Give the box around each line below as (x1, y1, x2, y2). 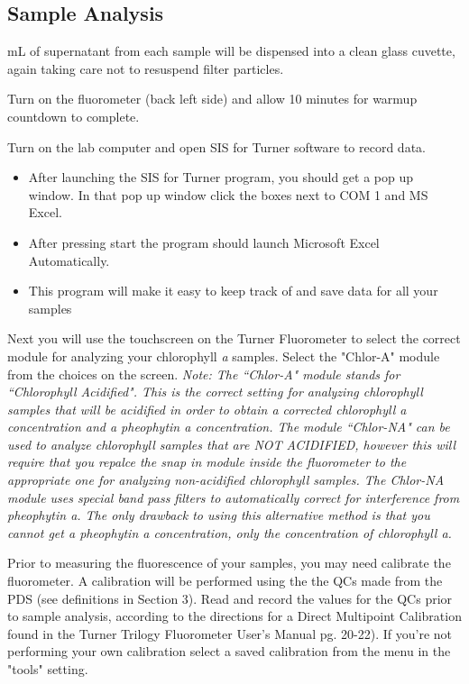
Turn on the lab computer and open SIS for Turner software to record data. (7, 137, 426, 156)
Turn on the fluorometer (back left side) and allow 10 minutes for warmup (7, 89, 418, 108)
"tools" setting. (7, 660, 88, 679)
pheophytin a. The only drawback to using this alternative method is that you (7, 506, 430, 524)
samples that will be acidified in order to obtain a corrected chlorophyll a (7, 399, 407, 418)
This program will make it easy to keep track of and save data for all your (28, 281, 438, 300)
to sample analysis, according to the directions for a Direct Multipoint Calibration (7, 606, 462, 625)
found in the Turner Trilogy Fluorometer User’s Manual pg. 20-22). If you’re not (7, 624, 453, 643)
